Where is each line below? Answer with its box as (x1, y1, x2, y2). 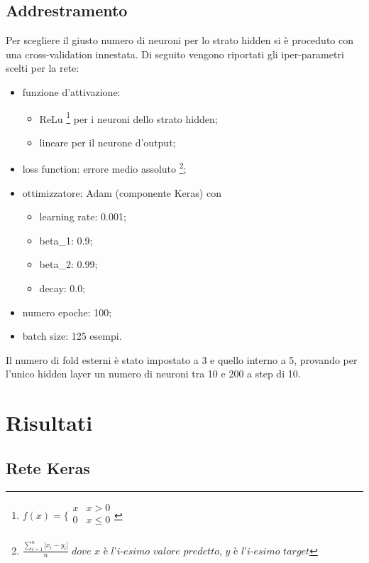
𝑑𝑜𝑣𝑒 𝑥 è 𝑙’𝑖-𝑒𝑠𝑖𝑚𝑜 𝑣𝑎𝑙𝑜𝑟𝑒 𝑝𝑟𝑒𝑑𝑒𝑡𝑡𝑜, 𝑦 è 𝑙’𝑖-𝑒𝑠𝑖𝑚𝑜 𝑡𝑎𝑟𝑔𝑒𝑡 (72, 546, 310, 557)
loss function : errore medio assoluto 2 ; (22, 159, 187, 176)
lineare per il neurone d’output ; (39, 134, 176, 149)
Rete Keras (6, 456, 90, 478)
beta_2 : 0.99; (39, 257, 98, 272)
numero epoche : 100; (22, 304, 112, 319)
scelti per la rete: (6, 60, 79, 75)
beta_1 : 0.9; (39, 232, 93, 247)
